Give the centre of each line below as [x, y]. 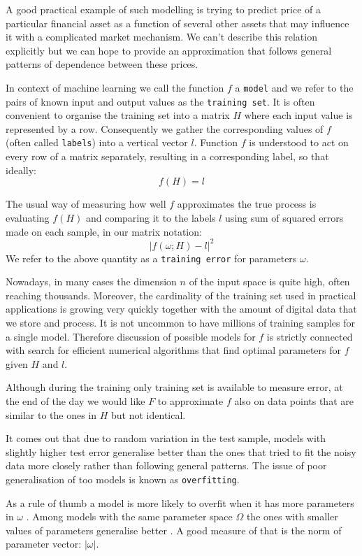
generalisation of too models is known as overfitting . [123, 479]
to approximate [190, 401]
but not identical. [149, 414]
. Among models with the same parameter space [129, 516]
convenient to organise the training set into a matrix [118, 115]
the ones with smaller [292, 516]
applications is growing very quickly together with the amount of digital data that [181, 309]
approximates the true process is [247, 204]
